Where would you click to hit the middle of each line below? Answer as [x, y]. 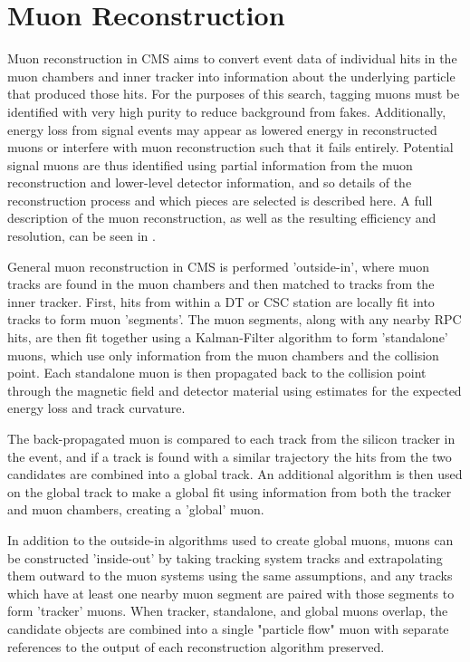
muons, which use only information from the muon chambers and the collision [223, 355]
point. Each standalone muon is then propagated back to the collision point [217, 373]
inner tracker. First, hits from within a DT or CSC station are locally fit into [221, 301]
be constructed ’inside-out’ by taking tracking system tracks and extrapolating [225, 557]
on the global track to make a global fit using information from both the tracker [230, 491]
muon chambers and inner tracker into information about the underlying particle [231, 76]
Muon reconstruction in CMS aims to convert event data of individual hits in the [232, 58]
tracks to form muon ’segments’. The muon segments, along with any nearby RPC [235, 319]
